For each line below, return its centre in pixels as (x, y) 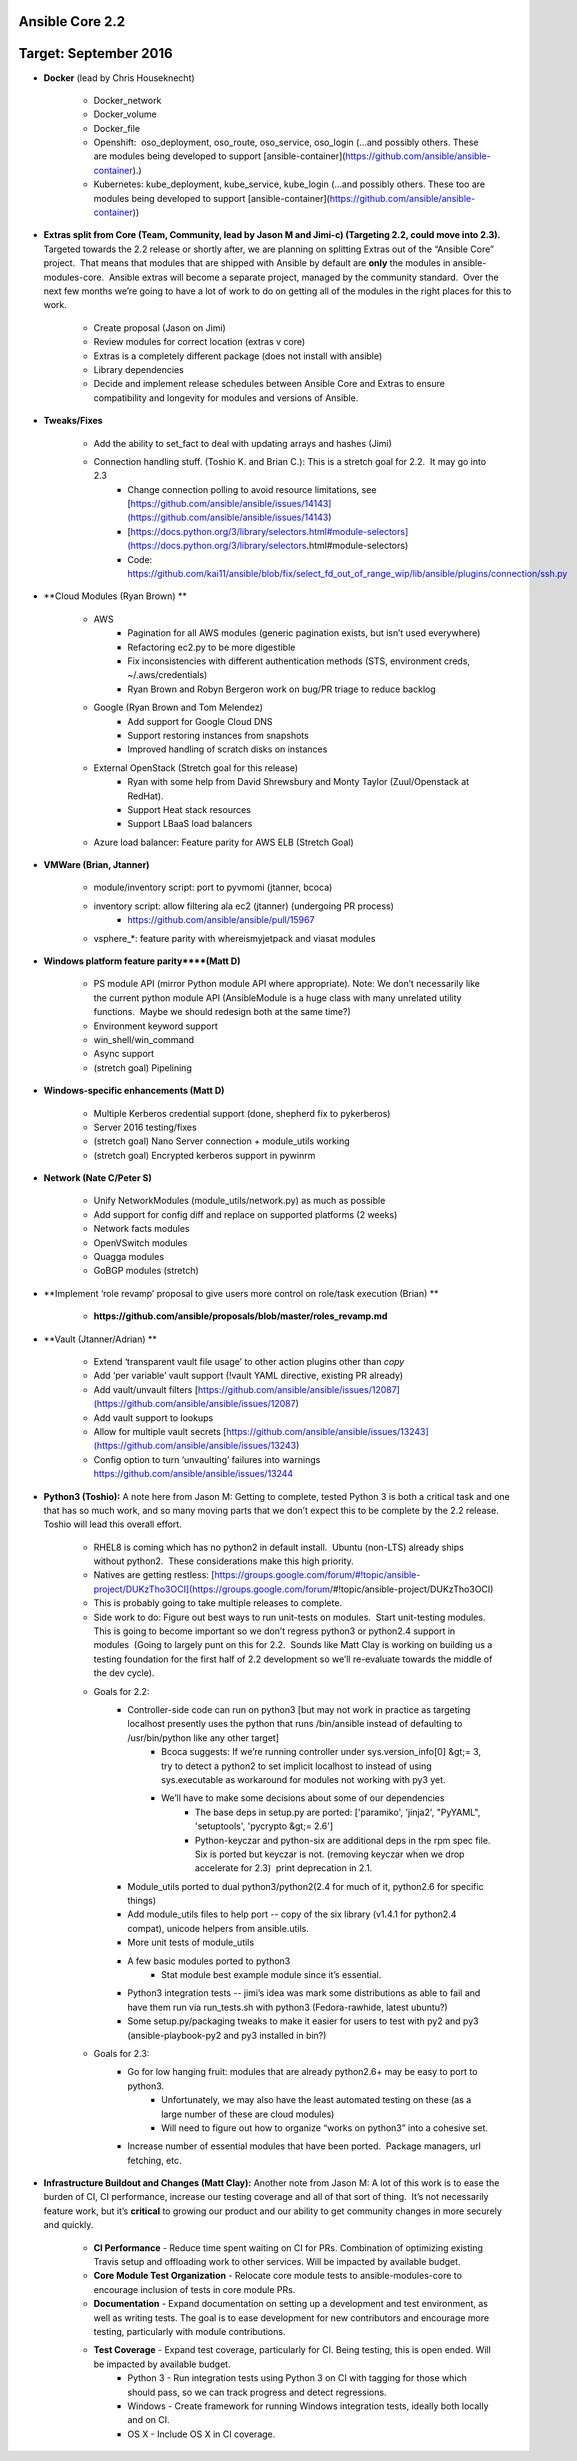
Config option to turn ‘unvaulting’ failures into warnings (207, 1459)
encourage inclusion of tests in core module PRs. (194, 2289)
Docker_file (116, 128)
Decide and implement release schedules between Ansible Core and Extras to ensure (269, 384)
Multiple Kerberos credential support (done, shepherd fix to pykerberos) (242, 1113)
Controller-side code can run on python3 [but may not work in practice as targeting (299, 1709)
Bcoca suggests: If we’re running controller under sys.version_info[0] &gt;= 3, (321, 1752)
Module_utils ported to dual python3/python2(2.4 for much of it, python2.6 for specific (305, 1886)
